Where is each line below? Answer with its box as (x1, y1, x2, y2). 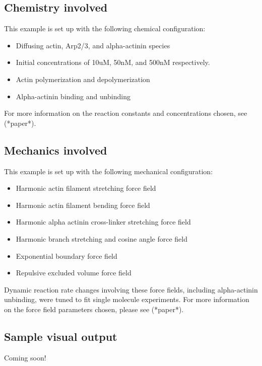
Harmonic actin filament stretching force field (16, 183, 156, 193)
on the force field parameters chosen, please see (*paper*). (4, 304, 184, 314)
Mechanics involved (4, 142, 107, 158)
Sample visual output (4, 328, 117, 344)
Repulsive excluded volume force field (16, 267, 132, 278)
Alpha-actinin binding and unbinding (16, 91, 131, 101)
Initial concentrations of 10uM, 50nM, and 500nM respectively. (16, 57, 210, 67)
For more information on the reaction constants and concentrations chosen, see (4, 108, 247, 118)
